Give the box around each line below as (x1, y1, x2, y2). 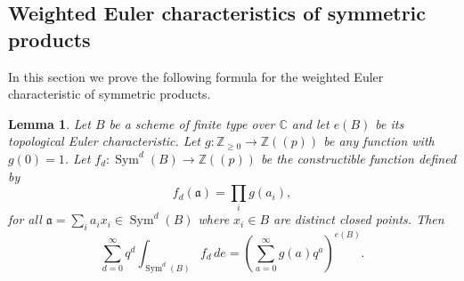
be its (375, 114, 404, 132)
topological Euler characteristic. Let (8, 132, 200, 150)
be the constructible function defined (260, 149, 457, 167)
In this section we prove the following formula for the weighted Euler (8, 67, 384, 85)
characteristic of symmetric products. (8, 84, 211, 103)
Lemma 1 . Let (8, 114, 91, 132)
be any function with (323, 132, 435, 150)
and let (291, 114, 330, 132)
